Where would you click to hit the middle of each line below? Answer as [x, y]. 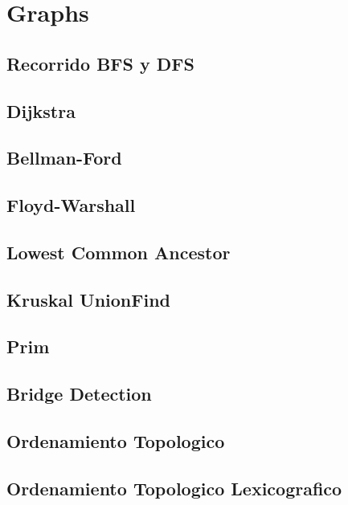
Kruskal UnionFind [88, 299]
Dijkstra [41, 110]
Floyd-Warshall [71, 205]
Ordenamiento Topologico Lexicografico [174, 488]
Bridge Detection [79, 394]
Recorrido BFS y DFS [100, 63]
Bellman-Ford [64, 158]
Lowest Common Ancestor [119, 252]
